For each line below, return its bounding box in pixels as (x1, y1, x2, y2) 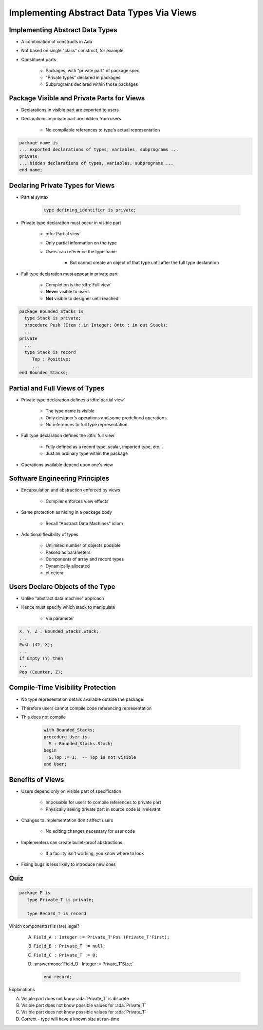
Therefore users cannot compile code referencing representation (21, 705, 152, 711)
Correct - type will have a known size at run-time (21, 1016, 119, 1022)
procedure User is (43, 734, 88, 740)
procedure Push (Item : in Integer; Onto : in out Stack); (24, 322, 169, 328)
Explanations (9, 987, 35, 993)
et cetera (45, 570, 64, 576)
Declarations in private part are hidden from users (21, 116, 121, 122)
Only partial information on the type (45, 240, 117, 245)
